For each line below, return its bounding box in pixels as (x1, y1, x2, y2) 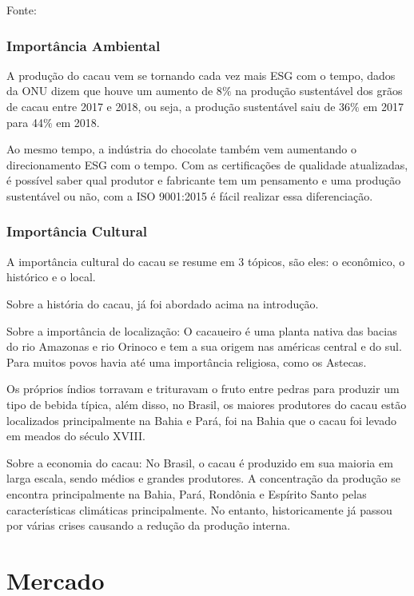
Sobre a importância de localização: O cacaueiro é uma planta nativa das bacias (6, 322, 397, 339)
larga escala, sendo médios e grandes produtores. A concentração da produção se (6, 470, 400, 487)
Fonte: (6, 2, 37, 18)
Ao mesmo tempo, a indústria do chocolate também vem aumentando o (6, 141, 357, 157)
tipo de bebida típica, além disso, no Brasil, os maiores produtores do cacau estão (6, 395, 407, 412)
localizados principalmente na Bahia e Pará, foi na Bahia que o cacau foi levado (6, 411, 397, 428)
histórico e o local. (6, 268, 96, 285)
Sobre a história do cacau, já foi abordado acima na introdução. (6, 295, 319, 312)
